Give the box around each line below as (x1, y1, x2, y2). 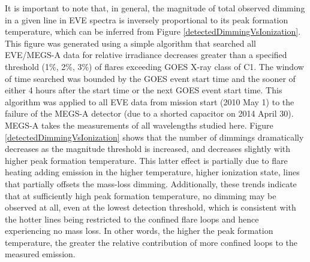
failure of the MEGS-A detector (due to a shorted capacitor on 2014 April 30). (5, 107, 294, 120)
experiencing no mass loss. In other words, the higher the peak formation (5, 224, 273, 237)
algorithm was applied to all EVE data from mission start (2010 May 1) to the (5, 95, 294, 108)
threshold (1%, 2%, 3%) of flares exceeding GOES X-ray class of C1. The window (5, 60, 304, 72)
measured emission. (5, 248, 76, 260)
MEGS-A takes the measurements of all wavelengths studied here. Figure (5, 118, 273, 131)
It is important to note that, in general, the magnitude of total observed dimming (5, 2, 305, 14)
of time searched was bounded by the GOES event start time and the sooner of (5, 72, 296, 84)
